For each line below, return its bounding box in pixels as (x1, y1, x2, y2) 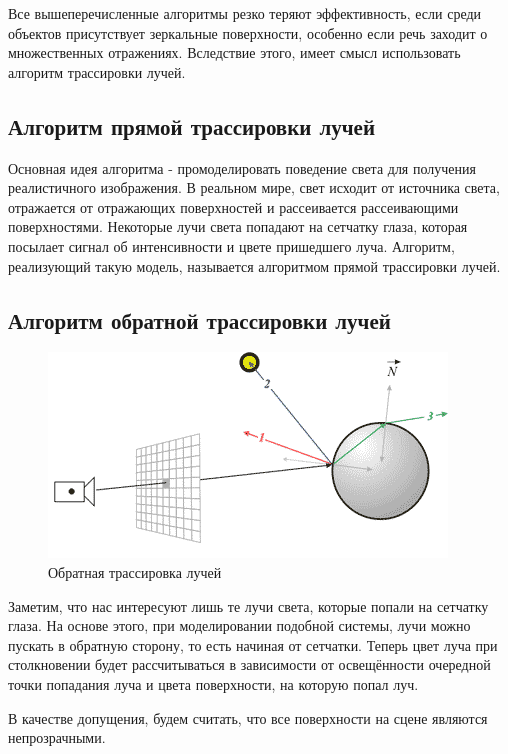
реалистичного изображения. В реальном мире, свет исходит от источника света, (8, 177, 500, 198)
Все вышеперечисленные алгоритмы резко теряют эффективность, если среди (8, 3, 482, 23)
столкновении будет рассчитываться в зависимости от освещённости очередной (8, 654, 491, 675)
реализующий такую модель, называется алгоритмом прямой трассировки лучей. (8, 255, 501, 276)
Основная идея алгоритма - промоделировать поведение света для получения (8, 157, 476, 178)
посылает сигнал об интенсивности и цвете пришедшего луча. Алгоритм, (8, 235, 455, 256)
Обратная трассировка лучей (48, 561, 222, 582)
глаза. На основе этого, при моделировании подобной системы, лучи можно (8, 615, 471, 636)
